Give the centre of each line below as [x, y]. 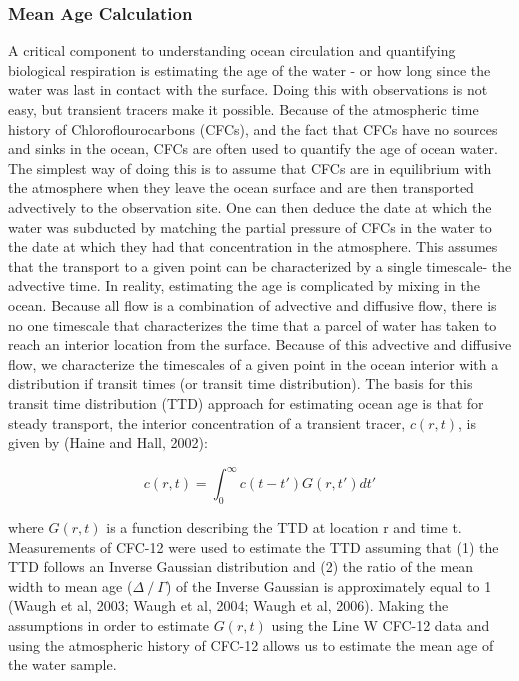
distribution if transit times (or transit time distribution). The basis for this [240, 383]
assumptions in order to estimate [109, 624]
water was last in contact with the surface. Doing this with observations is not [248, 89]
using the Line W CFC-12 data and [380, 624]
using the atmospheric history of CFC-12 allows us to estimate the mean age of [251, 644]
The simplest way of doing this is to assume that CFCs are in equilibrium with [250, 167]
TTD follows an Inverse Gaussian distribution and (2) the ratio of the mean [241, 566]
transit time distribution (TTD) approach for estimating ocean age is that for [246, 402]
